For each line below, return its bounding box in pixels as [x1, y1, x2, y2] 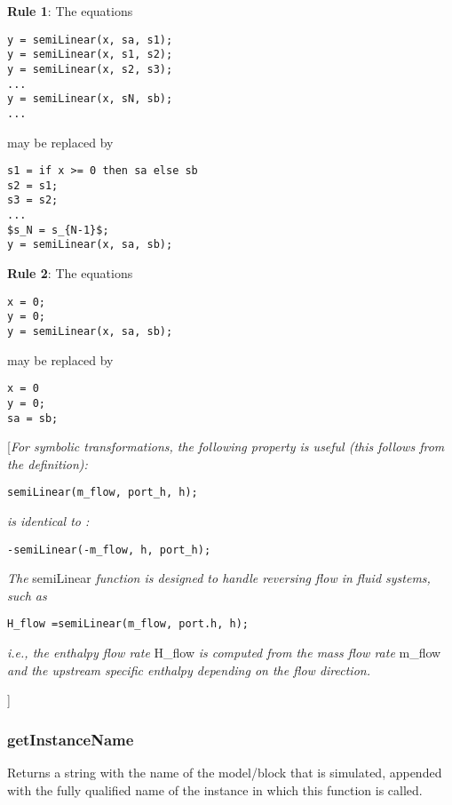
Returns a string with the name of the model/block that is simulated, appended [7, 763, 442, 782]
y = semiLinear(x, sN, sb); [7, 92, 173, 106]
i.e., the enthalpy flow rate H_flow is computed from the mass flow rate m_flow [7, 643, 441, 662]
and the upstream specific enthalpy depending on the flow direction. [7, 660, 370, 679]
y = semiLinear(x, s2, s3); [7, 62, 173, 76]
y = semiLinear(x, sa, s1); [7, 33, 173, 46]
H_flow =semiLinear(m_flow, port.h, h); [7, 618, 250, 631]
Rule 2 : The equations [7, 264, 133, 283]
